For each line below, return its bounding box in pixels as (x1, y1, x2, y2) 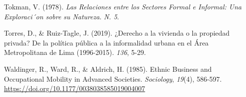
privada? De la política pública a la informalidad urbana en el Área (4, 37, 209, 48)
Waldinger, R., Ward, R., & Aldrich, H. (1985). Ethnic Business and (4, 63, 212, 74)
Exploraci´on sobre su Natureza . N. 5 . (4, 11, 119, 21)
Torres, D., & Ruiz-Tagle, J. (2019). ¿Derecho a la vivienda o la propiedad (4, 28, 230, 38)
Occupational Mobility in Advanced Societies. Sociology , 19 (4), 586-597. (4, 73, 222, 84)
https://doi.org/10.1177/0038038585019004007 (4, 83, 145, 94)
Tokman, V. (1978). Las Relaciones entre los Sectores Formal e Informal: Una (4, 1, 242, 11)
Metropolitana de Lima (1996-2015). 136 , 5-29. (4, 47, 146, 57)
